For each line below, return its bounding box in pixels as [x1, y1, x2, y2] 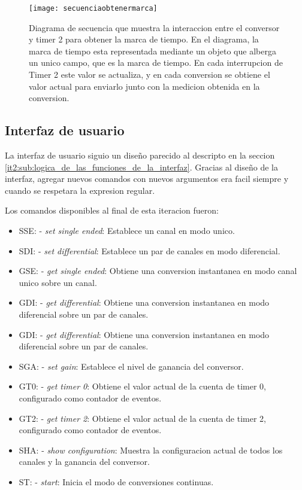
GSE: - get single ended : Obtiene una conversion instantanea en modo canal [19, 264, 297, 277]
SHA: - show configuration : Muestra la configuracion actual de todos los [19, 443, 283, 456]
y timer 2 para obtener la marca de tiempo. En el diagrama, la [29, 33, 259, 45]
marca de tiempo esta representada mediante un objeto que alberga [29, 44, 276, 57]
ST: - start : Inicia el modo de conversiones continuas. [19, 475, 214, 488]
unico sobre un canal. [19, 276, 97, 288]
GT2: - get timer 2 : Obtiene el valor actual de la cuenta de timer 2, [19, 412, 266, 424]
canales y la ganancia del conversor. [19, 455, 150, 468]
